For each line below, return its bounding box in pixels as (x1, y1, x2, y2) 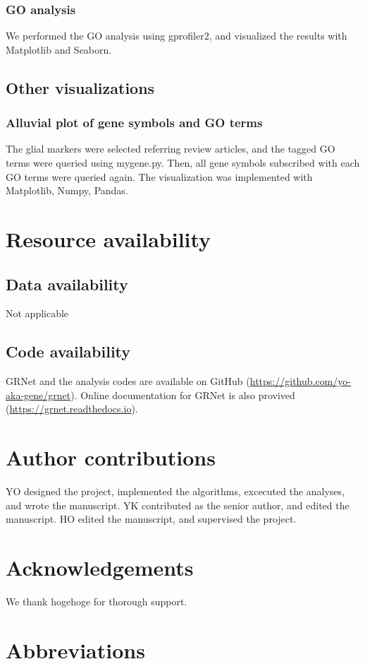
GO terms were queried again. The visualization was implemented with (6, 169, 313, 184)
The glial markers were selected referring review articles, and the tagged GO (6, 141, 335, 156)
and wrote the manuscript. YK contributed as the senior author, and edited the (6, 497, 349, 512)
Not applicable (6, 306, 69, 321)
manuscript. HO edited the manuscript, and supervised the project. (6, 511, 297, 526)
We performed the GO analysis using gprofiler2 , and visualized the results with (6, 28, 347, 43)
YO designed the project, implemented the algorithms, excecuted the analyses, (6, 484, 345, 499)
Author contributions (6, 443, 216, 472)
